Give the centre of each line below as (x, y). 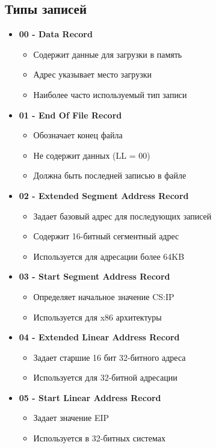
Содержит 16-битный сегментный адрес (106, 236)
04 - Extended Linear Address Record (99, 337)
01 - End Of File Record (70, 115)
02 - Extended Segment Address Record (104, 195)
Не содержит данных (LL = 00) (92, 155)
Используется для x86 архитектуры (97, 317)
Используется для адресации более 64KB (109, 256)
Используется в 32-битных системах (99, 438)
